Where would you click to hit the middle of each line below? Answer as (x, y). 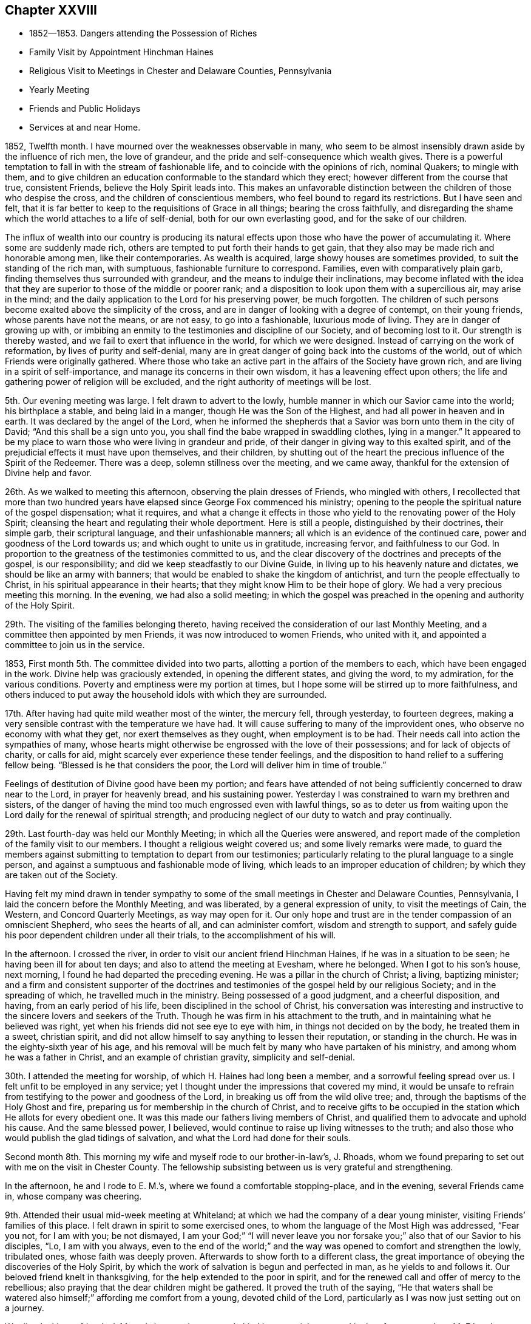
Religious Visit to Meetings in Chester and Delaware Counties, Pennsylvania (181, 71)
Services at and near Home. (85, 128)
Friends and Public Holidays (85, 109)
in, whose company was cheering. (73, 1196)
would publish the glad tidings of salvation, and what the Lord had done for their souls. (178, 1138)
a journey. (25, 1308)
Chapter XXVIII (51, 10)
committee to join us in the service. (75, 645)
